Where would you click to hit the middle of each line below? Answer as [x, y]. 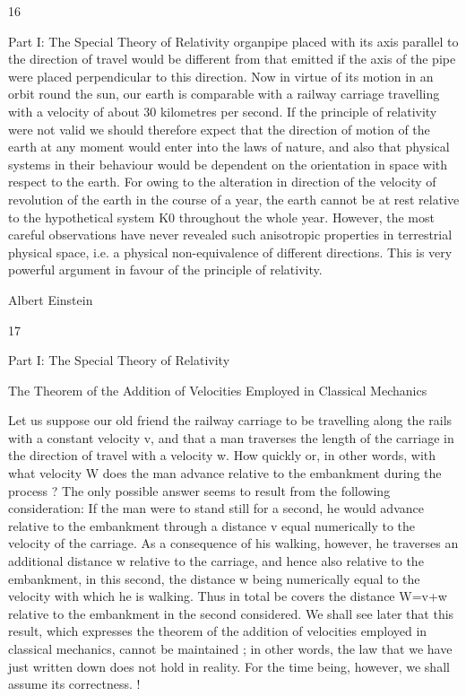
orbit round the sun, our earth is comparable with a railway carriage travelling [224, 94]
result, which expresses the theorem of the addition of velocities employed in [218, 631]
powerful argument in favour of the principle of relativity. [165, 270]
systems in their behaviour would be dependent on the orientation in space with [228, 164]
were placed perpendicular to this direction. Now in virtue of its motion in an [221, 76]
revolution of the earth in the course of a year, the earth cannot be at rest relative [234, 199]
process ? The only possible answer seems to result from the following [199, 490]
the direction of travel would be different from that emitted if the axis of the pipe [232, 59]
